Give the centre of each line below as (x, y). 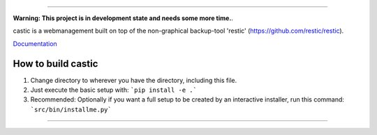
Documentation (35, 43)
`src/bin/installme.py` (71, 109)
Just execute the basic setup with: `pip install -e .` (113, 90)
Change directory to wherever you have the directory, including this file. (134, 80)
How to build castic (56, 64)
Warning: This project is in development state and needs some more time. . (123, 18)
